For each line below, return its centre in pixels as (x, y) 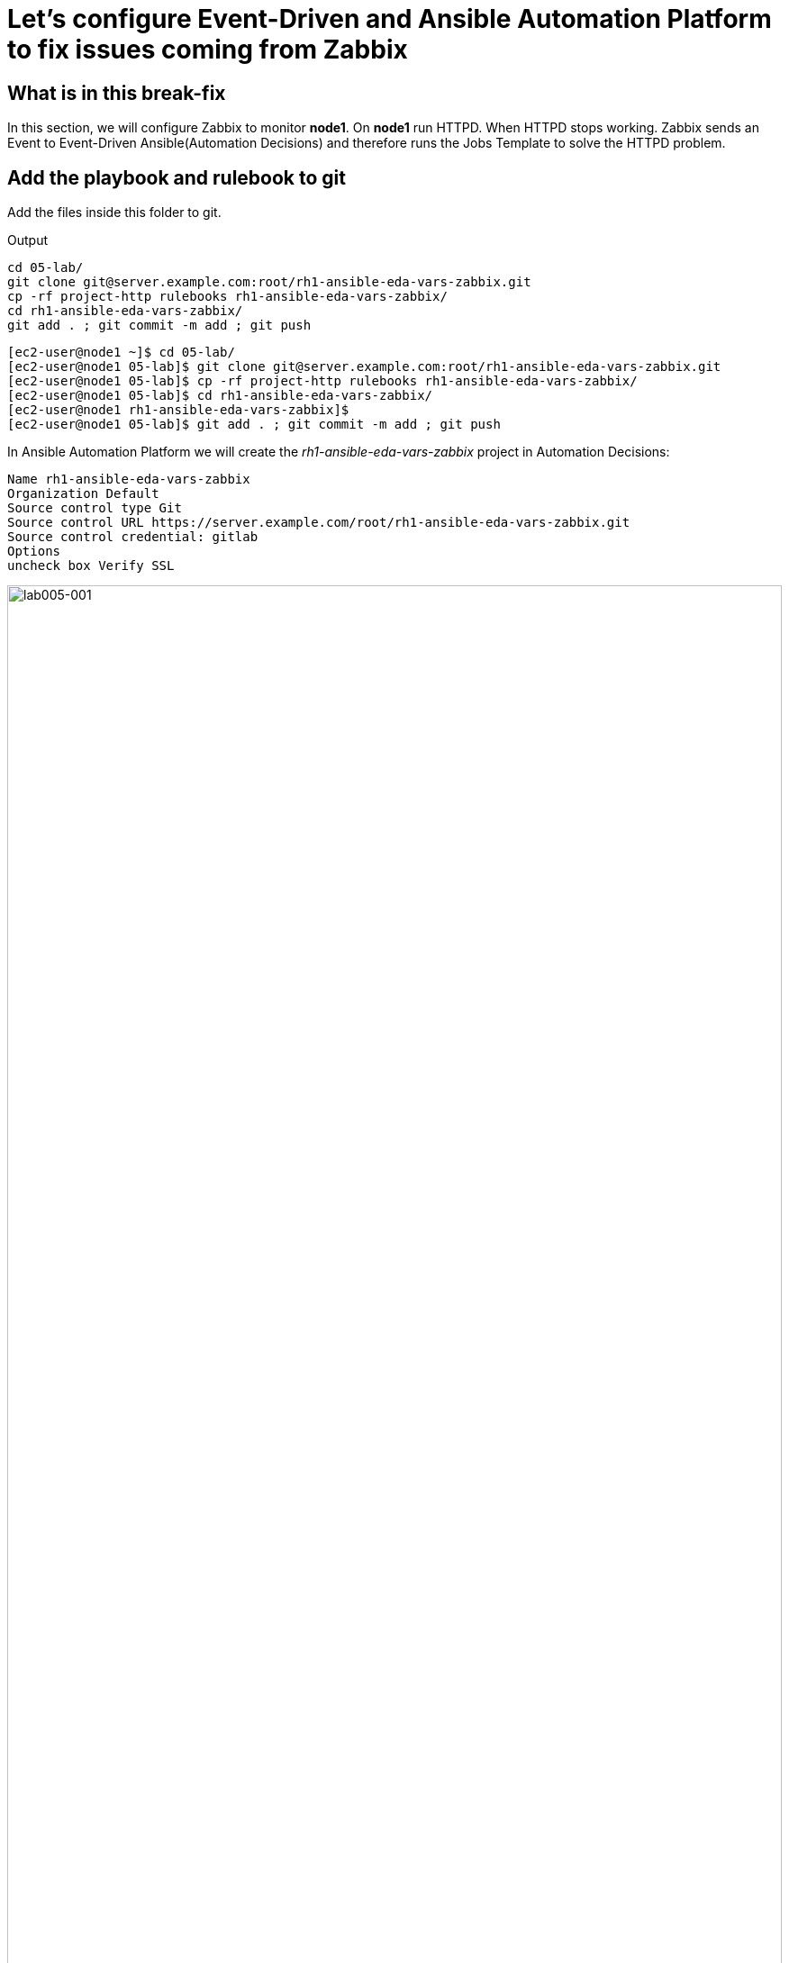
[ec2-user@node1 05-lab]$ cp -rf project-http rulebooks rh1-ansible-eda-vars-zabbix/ (322, 381)
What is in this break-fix (117, 93)
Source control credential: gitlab (133, 537)
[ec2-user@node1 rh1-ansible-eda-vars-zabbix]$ (178, 410)
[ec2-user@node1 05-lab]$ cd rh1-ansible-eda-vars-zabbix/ (220, 396)
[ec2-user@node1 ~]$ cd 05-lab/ (121, 353)
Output (27, 240)
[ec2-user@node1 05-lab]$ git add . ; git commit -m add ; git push (254, 425)
